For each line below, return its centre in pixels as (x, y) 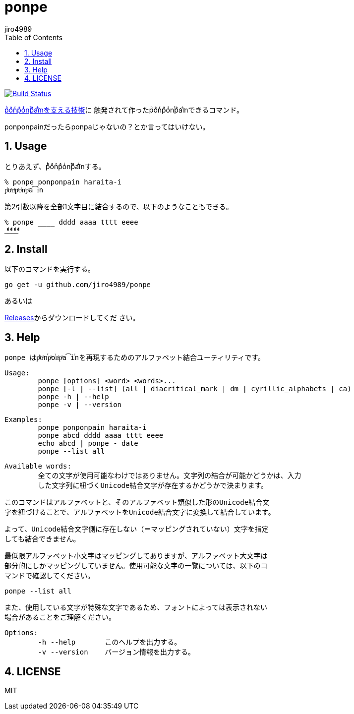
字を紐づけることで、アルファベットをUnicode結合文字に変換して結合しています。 (140, 512)
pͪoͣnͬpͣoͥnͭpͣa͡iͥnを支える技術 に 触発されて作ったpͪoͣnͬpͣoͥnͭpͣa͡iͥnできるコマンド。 (124, 110)
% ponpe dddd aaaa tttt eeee (71, 222)
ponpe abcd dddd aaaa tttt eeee (101, 436)
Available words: (38, 466)
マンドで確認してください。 (50, 576)
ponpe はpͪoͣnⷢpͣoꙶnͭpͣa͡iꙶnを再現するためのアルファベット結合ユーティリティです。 (135, 358)
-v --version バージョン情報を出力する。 (117, 652)
